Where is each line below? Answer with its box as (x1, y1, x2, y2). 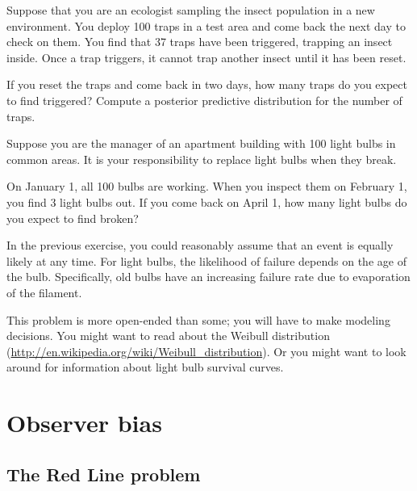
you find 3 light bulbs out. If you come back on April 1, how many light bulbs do (6, 193, 407, 210)
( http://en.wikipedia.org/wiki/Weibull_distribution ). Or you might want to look (6, 342, 407, 359)
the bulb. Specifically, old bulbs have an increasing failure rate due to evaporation (6, 268, 411, 285)
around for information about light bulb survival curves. (6, 359, 284, 376)
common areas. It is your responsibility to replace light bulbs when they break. (6, 150, 397, 167)
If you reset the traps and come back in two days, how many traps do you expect (6, 76, 407, 93)
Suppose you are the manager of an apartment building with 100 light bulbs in (6, 135, 396, 152)
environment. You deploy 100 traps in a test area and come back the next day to (6, 17, 406, 34)
